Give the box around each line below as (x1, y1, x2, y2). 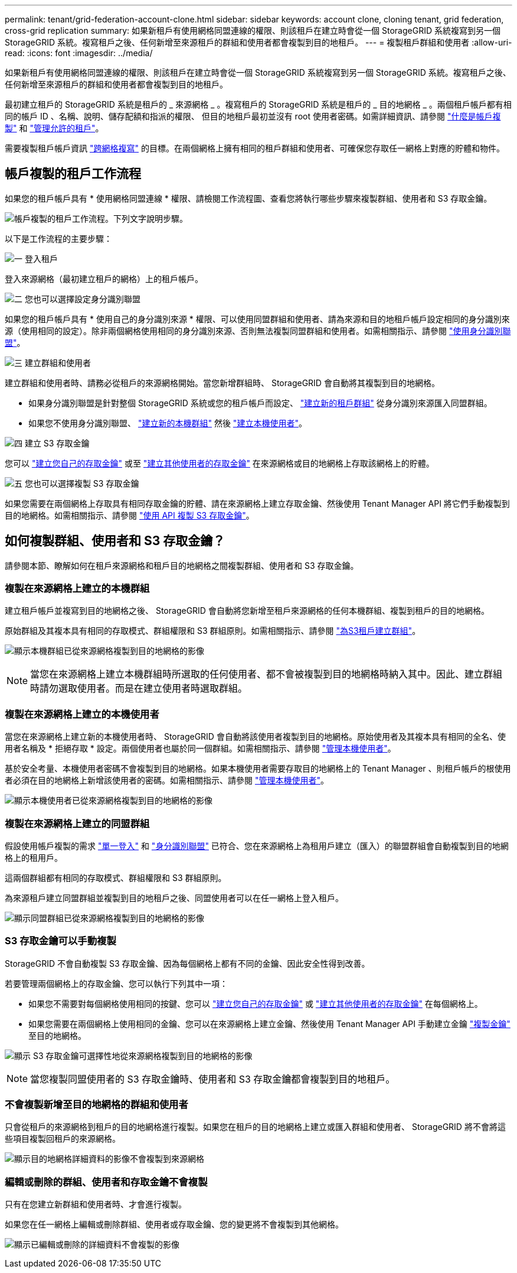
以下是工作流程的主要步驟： (5, 233, 112, 244)
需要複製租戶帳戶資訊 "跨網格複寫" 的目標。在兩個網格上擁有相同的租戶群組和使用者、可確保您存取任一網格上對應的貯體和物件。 (5, 143, 505, 153)
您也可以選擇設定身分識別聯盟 (24, 293, 140, 304)
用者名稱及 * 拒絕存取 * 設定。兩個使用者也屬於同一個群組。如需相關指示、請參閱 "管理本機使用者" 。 (5, 743, 396, 754)
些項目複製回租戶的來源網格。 (5, 1133, 120, 1144)
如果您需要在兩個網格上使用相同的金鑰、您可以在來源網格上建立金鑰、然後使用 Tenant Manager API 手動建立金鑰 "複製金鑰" (28, 1018, 511, 1029)
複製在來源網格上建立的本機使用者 (5, 708, 159, 720)
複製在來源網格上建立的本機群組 (5, 582, 150, 595)
